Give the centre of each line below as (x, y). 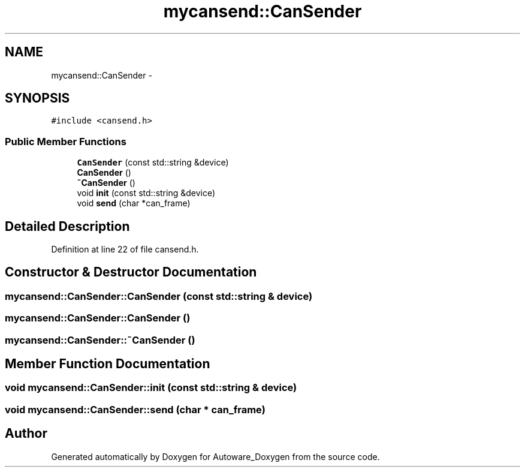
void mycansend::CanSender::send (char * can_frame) (135, 409)
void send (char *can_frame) (134, 203)
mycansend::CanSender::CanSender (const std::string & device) (159, 296)
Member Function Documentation (108, 364)
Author (26, 434)
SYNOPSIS (37, 98)
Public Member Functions (66, 141)
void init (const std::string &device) (146, 193)
